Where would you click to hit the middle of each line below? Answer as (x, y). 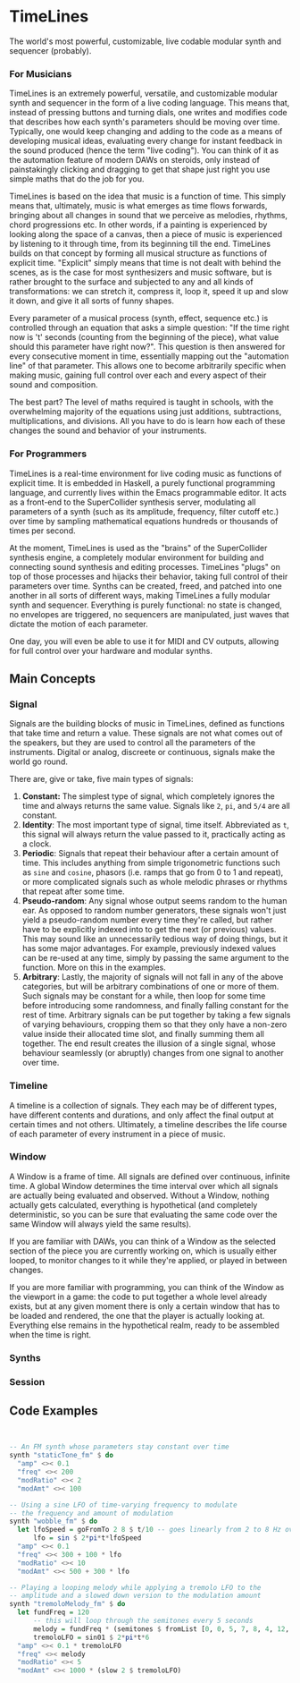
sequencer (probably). (50, 50)
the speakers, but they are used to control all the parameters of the (133, 743)
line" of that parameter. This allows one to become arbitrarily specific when (148, 366)
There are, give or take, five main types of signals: (101, 779)
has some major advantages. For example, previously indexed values (149, 948)
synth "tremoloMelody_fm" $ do (67, 1604)
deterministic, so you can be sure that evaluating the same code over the (143, 1214)
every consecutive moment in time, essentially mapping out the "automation (149, 356)
